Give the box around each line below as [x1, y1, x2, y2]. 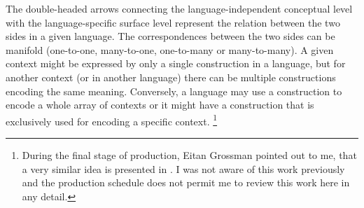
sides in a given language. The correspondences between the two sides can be [6, 29, 335, 43]
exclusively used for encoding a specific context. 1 [6, 111, 218, 128]
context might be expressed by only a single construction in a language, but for [6, 56, 346, 71]
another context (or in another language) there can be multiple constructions [6, 69, 336, 84]
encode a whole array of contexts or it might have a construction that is [6, 97, 314, 112]
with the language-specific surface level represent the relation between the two [6, 15, 340, 29]
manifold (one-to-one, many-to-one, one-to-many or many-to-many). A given [6, 42, 334, 57]
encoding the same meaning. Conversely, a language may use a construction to [6, 83, 342, 98]
